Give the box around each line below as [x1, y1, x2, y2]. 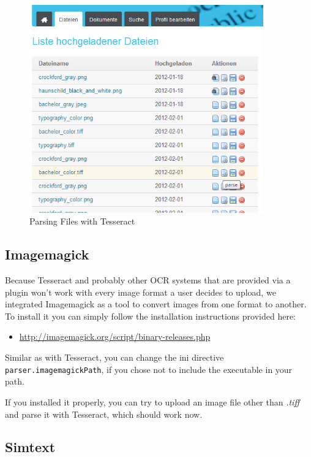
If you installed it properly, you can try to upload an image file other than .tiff [5, 395, 299, 408]
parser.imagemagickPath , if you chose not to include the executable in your [5, 363, 293, 375]
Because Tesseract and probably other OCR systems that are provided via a [5, 274, 291, 286]
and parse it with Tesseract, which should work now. [5, 407, 203, 420]
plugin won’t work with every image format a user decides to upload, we [5, 285, 276, 298]
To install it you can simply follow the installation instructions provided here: [5, 309, 296, 322]
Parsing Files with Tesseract [29, 215, 135, 228]
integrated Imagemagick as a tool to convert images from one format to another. [5, 298, 307, 310]
